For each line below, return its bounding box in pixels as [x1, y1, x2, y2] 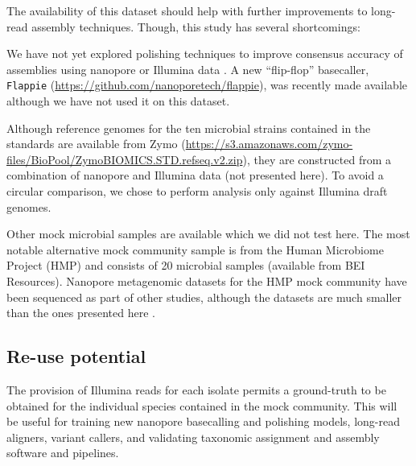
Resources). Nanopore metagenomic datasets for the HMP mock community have [6, 272, 407, 289]
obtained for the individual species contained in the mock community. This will [6, 397, 397, 414]
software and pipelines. [6, 444, 119, 461]
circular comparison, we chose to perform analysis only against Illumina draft [6, 183, 388, 199]
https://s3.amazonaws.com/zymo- [185, 135, 353, 152]
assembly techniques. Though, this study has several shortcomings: [31, 18, 360, 35]
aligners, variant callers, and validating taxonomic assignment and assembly [6, 428, 380, 445]
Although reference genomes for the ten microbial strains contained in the [6, 119, 371, 136]
